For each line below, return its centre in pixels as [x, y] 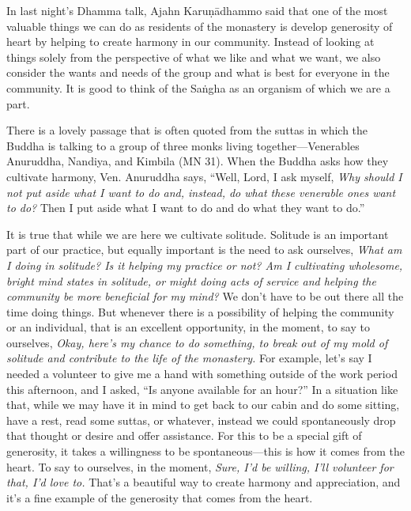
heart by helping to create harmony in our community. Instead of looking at [190, 42]
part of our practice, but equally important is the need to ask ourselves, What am [204, 250]
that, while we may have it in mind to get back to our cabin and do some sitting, [203, 405]
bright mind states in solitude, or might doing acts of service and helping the [191, 280]
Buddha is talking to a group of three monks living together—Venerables [183, 145]
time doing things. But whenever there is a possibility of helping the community [200, 311]
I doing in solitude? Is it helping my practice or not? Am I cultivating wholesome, [205, 265]
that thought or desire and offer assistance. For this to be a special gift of [184, 435]
